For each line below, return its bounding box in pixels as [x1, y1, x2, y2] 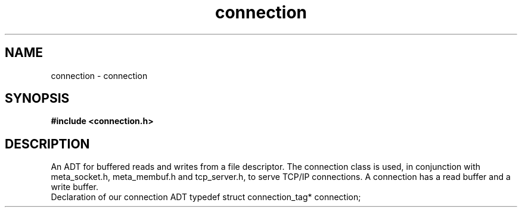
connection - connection [51, 70, 148, 81]
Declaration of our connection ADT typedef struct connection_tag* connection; [51, 192, 361, 202]
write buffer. [51, 182, 99, 192]
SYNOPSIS [5, 91, 70, 106]
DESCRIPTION [5, 136, 90, 151]
